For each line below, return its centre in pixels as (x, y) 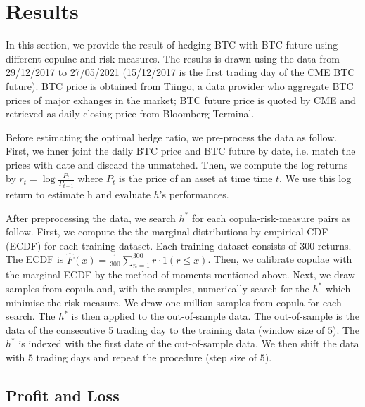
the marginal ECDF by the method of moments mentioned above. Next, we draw (180, 274)
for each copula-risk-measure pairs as (271, 218)
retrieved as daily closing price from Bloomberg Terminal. (130, 114)
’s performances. (194, 194)
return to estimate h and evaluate (78, 194)
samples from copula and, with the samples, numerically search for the (158, 288)
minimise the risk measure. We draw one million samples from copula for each (174, 302)
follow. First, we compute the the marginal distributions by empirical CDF (167, 232)
